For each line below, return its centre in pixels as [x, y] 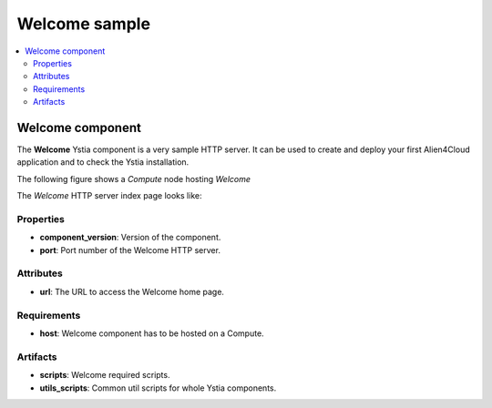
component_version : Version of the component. [130, 238]
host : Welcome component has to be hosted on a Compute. [152, 333]
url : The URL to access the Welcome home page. [132, 291]
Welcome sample [83, 24]
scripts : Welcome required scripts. [105, 375]
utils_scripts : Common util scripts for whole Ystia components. [158, 388]
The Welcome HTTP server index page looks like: [109, 196]
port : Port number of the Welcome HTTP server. [130, 250]
